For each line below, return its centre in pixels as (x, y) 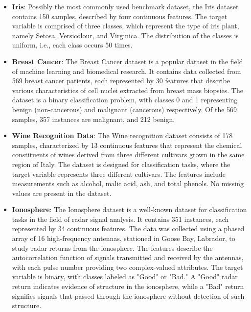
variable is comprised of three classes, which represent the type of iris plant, (125, 26)
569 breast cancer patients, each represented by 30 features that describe (121, 81)
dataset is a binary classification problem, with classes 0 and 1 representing (125, 100)
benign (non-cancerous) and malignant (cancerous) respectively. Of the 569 (125, 109)
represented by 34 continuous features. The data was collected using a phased (128, 228)
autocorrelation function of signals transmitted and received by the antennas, (128, 257)
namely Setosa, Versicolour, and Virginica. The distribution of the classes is (125, 35)
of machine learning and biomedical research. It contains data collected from (126, 71)
